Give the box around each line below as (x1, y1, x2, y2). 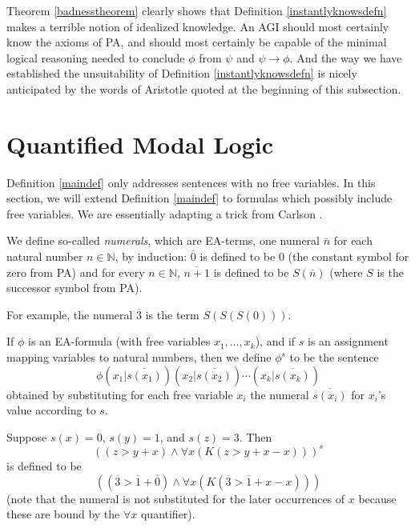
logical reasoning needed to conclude (6, 49, 185, 66)
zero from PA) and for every (6, 263, 145, 280)
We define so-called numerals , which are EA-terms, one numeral (6, 232, 320, 249)
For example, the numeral (6, 306, 133, 322)
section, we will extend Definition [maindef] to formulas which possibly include (6, 190, 393, 206)
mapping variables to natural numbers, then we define (6, 349, 272, 366)
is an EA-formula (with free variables (28, 333, 211, 350)
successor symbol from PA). (6, 279, 143, 296)
